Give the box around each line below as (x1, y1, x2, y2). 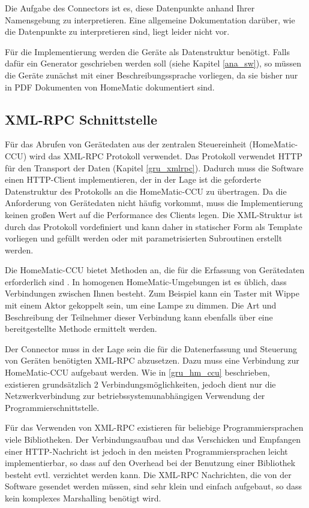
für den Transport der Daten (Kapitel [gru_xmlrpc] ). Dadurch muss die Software (5, 161, 304, 174)
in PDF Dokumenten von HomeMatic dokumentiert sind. (5, 80, 215, 93)
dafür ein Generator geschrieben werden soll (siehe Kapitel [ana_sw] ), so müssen (5, 57, 301, 69)
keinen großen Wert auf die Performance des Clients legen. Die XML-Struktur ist (5, 208, 303, 220)
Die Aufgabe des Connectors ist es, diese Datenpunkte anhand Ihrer (5, 2, 255, 14)
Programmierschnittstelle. (5, 401, 100, 413)
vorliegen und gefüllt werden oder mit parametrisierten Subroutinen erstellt (5, 232, 283, 244)
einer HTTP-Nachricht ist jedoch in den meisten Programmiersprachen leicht (5, 444, 288, 457)
